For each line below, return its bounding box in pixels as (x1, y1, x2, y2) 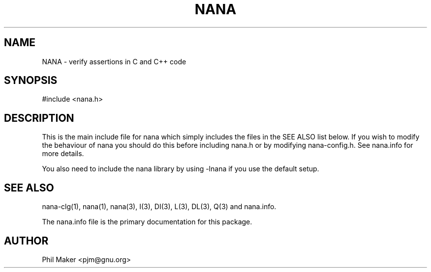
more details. (42, 149, 84, 158)
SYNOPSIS (4, 74, 58, 87)
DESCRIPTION (4, 111, 74, 124)
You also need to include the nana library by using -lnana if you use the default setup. (42, 164, 319, 173)
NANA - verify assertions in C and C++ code (42, 57, 186, 66)
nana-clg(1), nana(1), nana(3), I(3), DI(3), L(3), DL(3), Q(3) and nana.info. (42, 202, 277, 211)
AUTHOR (4, 234, 49, 247)
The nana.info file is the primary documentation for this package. (42, 218, 252, 226)
